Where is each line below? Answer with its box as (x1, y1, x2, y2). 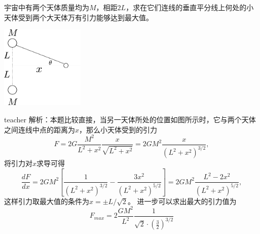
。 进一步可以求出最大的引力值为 (127, 195, 237, 206)
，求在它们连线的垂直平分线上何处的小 (126, 2, 254, 12)
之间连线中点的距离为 (4, 124, 75, 135)
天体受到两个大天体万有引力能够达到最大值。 (4, 12, 153, 22)
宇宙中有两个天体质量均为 (4, 2, 89, 12)
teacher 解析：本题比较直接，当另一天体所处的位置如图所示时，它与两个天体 (4, 114, 256, 124)
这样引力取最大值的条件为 (4, 195, 89, 206)
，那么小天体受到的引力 (79, 124, 158, 135)
